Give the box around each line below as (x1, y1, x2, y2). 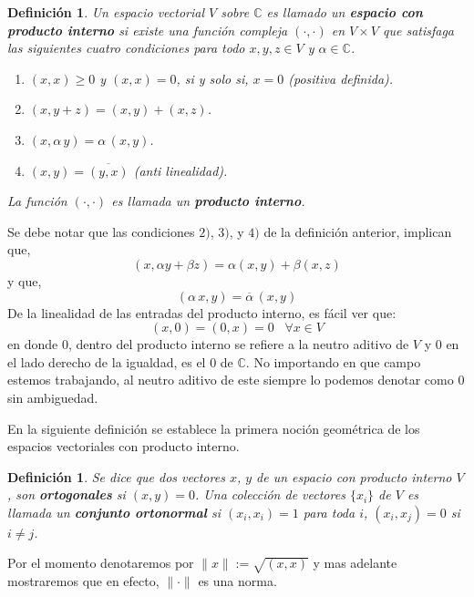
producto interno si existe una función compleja (7, 20, 288, 39)
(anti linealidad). (133, 160, 228, 180)
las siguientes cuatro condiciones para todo (7, 38, 245, 57)
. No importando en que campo (245, 352, 421, 371)
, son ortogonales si (7, 485, 126, 504)
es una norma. (198, 571, 277, 591)
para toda (303, 502, 355, 521)
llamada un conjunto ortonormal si (7, 502, 222, 521)
